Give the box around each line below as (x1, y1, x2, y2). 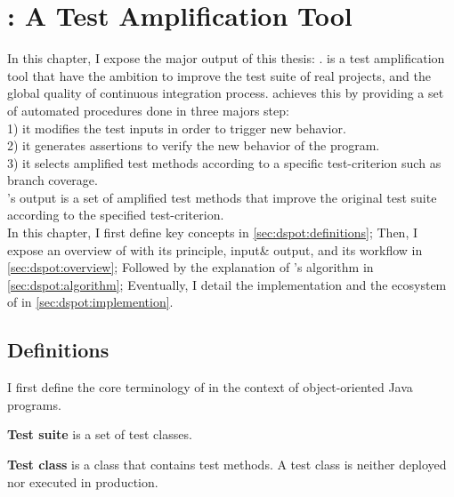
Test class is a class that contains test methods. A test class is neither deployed (7, 455, 447, 474)
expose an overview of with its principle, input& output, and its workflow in (7, 240, 423, 259)
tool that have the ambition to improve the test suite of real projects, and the (7, 66, 431, 84)
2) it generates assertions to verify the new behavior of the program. (7, 136, 380, 155)
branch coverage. (7, 171, 98, 189)
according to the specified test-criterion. (7, 205, 224, 224)
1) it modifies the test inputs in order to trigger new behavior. (7, 118, 346, 137)
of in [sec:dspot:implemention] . (7, 293, 174, 311)
